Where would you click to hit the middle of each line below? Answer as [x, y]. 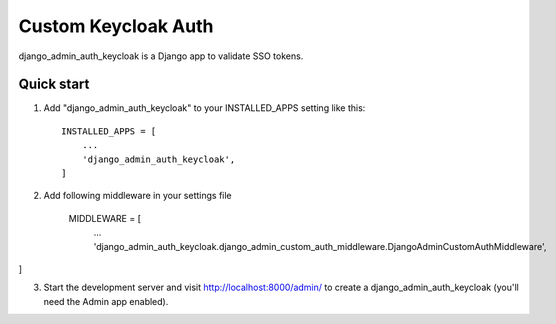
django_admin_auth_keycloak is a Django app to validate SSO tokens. [161, 56]
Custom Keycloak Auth [116, 26]
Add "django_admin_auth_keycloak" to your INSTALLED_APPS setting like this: [204, 108]
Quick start [54, 84]
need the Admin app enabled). [106, 301]
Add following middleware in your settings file [137, 196]
